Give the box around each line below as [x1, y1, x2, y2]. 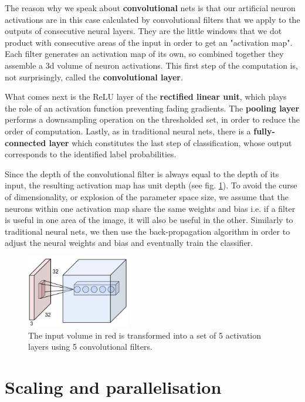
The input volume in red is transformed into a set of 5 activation [28, 329, 262, 341]
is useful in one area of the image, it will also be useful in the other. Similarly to [5, 214, 293, 226]
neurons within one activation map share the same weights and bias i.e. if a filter [5, 202, 296, 214]
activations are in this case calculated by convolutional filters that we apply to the [5, 13, 300, 25]
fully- [253, 124, 275, 137]
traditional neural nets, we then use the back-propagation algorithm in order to [5, 225, 290, 237]
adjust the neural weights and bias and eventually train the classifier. [5, 237, 253, 249]
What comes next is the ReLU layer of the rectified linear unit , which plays [5, 90, 287, 103]
